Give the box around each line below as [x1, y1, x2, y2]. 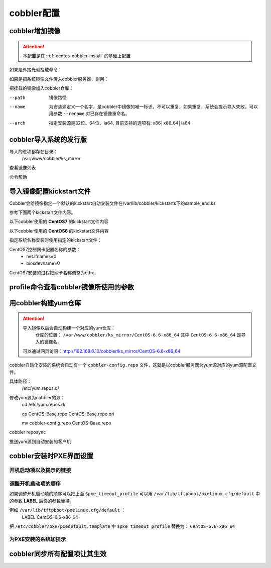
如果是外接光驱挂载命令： [9, 67, 62, 73]
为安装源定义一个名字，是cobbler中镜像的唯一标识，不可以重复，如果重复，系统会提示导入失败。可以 [49, 103, 258, 109]
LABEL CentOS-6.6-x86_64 [22, 514, 78, 520]
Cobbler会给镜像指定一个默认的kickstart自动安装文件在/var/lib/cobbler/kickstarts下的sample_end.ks [9, 200, 216, 206]
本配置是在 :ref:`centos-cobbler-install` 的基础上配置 [23, 53, 131, 59]
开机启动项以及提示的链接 [9, 467, 71, 474]
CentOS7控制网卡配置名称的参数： [9, 246, 81, 252]
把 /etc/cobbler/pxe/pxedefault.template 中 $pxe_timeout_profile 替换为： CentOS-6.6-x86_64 [9, 523, 235, 529]
